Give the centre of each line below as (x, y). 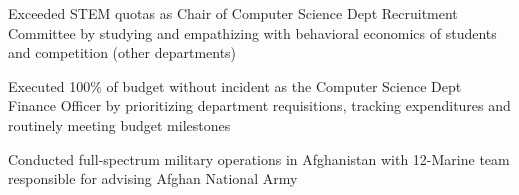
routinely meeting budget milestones (119, 124)
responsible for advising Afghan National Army (153, 178)
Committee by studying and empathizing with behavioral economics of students (252, 32)
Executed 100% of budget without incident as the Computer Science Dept (235, 85)
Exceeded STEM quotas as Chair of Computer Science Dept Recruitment (233, 13)
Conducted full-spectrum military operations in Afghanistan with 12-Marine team (259, 158)
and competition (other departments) (122, 52)
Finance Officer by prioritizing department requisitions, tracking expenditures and (259, 105)
